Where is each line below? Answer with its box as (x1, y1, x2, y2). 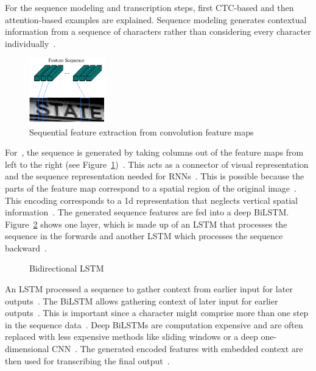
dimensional (5, 342, 49, 355)
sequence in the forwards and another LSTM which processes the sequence (5, 229, 283, 242)
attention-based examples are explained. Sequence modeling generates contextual (5, 13, 307, 26)
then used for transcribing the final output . (5, 354, 170, 367)
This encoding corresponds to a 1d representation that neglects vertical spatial (5, 193, 298, 206)
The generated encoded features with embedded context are (80, 342, 303, 355)
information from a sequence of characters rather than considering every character (5, 25, 311, 38)
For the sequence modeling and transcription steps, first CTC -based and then (5, 1, 294, 13)
